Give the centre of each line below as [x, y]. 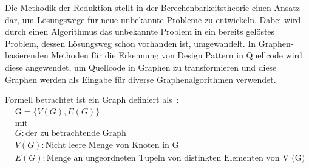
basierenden [27, 55]
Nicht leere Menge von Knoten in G [112, 145]
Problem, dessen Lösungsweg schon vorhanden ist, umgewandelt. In [131, 43]
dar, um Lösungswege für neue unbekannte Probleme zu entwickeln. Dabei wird [153, 19]
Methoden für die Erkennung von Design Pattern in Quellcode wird [177, 55]
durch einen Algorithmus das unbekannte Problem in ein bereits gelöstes [140, 31]
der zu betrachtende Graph [76, 133]
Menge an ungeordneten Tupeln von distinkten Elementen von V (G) [176, 158]
